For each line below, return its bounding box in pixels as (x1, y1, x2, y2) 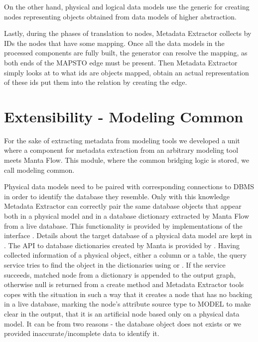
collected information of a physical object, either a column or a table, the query (4, 250, 247, 260)
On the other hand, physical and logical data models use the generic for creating (4, 1, 250, 11)
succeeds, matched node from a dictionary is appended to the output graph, (4, 269, 236, 280)
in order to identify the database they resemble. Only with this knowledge (4, 191, 230, 201)
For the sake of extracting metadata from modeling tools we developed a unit (4, 135, 240, 145)
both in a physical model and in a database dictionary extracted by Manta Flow (4, 211, 250, 221)
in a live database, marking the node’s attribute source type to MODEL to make (4, 299, 251, 309)
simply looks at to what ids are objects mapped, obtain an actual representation (4, 67, 249, 77)
